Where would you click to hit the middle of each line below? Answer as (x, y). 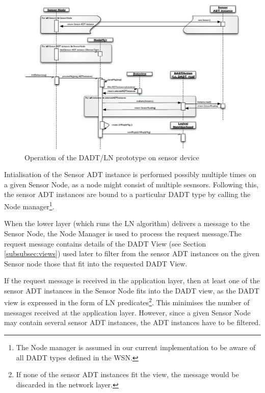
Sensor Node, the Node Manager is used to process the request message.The (123, 233)
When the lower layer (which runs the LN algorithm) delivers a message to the (127, 223)
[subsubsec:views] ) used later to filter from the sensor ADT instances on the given (132, 253)
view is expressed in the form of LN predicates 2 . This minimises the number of (127, 302)
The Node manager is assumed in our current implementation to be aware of (136, 347)
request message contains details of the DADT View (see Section (105, 243)
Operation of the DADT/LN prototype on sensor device (112, 157)
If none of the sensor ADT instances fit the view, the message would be (127, 374)
